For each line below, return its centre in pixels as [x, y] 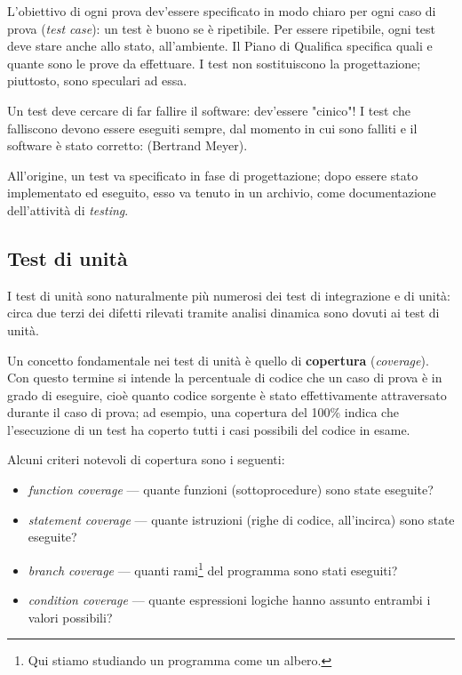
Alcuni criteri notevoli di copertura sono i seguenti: [146, 459]
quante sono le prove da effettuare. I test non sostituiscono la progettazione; [214, 63]
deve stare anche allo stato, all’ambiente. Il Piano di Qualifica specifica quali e [220, 46]
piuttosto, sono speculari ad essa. [97, 80]
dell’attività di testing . [68, 209]
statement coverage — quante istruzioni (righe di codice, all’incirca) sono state [241, 519]
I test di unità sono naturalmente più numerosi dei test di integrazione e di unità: [229, 295]
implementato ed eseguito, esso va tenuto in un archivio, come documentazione [222, 193]
